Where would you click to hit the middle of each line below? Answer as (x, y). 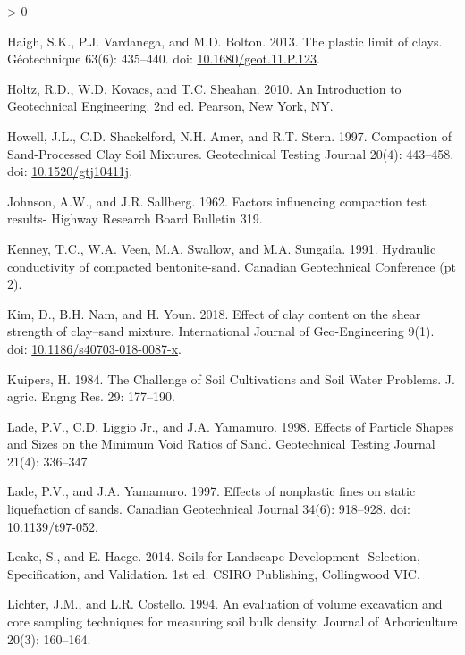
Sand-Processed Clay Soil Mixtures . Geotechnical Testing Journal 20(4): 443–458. (231, 153)
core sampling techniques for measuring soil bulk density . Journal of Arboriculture (232, 621)
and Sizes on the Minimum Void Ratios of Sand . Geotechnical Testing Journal (221, 444)
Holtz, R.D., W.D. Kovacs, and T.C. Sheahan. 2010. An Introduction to (204, 88)
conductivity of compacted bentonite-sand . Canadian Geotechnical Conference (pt (232, 266)
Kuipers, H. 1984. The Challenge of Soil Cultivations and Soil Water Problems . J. (231, 378)
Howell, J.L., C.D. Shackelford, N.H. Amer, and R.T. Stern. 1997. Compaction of (230, 135)
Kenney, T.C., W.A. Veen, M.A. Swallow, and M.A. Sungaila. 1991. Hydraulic (222, 248)
